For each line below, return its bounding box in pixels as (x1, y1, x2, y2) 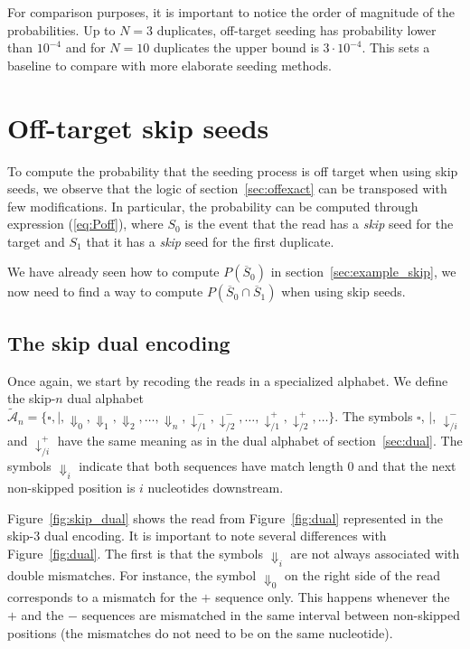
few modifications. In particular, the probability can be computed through (7, 196, 418, 215)
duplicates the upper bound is (153, 38, 319, 57)
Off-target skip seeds (7, 108, 269, 146)
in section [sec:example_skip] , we (270, 262, 456, 281)
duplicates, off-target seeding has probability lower (156, 20, 437, 39)
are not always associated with (290, 543, 460, 562)
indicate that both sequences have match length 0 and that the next (79, 456, 456, 475)
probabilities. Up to (7, 20, 116, 39)
